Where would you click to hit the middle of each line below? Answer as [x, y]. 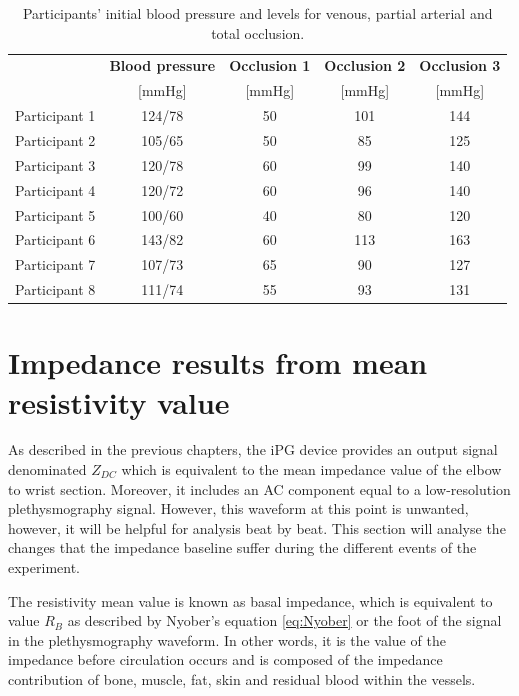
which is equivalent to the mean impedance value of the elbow [311, 469]
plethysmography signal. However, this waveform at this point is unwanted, [238, 508]
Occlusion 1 [270, 65]
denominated [47, 469]
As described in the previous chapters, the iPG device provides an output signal [253, 449]
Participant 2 [55, 139]
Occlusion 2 [365, 65]
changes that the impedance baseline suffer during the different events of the [242, 547]
